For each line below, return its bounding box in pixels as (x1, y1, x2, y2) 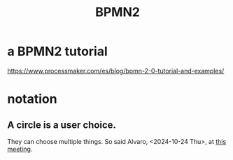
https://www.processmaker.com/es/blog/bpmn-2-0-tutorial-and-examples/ (7, 66, 225, 75)
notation (7, 92, 57, 107)
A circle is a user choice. (7, 119, 117, 131)
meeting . (7, 145, 33, 153)
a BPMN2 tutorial (7, 43, 108, 59)
